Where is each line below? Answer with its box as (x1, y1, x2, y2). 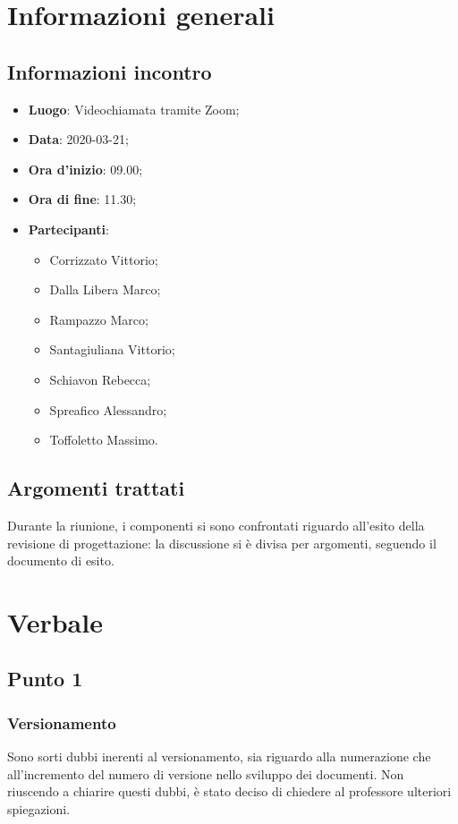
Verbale (7, 603, 103, 640)
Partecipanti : (28, 219, 109, 238)
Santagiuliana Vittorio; (49, 340, 175, 359)
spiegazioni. (7, 799, 71, 818)
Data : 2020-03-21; (28, 130, 129, 149)
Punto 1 (7, 665, 83, 692)
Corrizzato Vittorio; (49, 250, 158, 268)
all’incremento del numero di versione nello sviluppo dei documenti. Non (7, 764, 404, 783)
